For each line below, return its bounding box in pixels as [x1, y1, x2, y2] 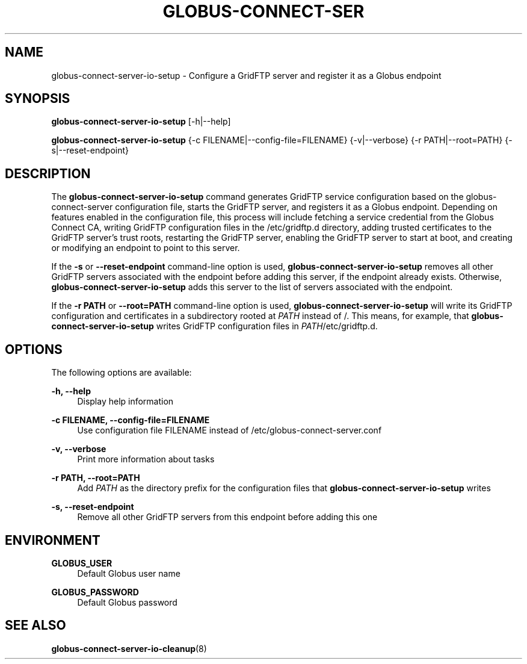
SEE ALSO [5, 618, 66, 633]
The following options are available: [51, 367, 192, 378]
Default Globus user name [77, 568, 180, 579]
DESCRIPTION [5, 166, 91, 181]
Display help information [77, 396, 174, 407]
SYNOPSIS [5, 91, 70, 107]
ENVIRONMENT [5, 532, 100, 548]
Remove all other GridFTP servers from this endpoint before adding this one [77, 512, 378, 523]
